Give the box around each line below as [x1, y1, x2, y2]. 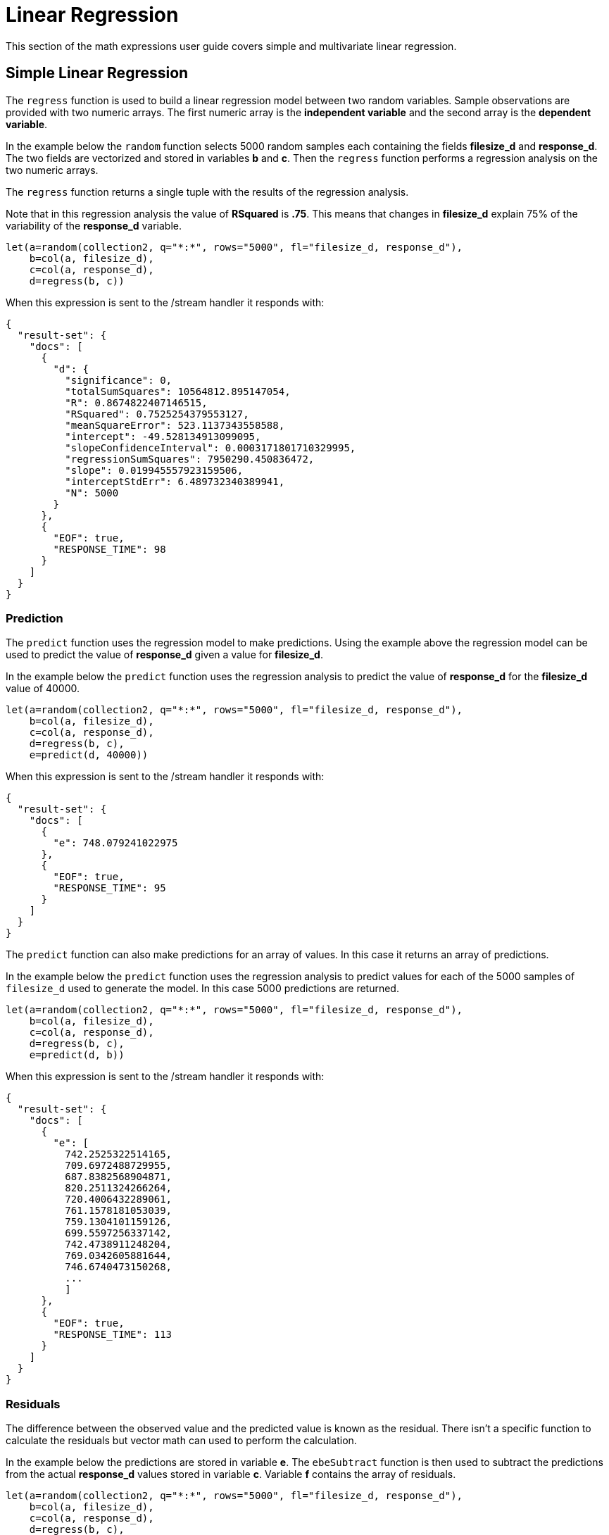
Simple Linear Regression [6, 64, 189, 82]
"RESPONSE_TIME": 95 [53, 882, 166, 894]
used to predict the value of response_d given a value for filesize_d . [6, 649, 323, 661]
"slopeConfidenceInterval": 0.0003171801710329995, [65, 441, 356, 453]
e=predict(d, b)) [29, 1049, 125, 1061]
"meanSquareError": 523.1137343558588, [65, 419, 285, 431]
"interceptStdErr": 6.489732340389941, [65, 475, 285, 487]
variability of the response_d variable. [6, 219, 182, 232]
